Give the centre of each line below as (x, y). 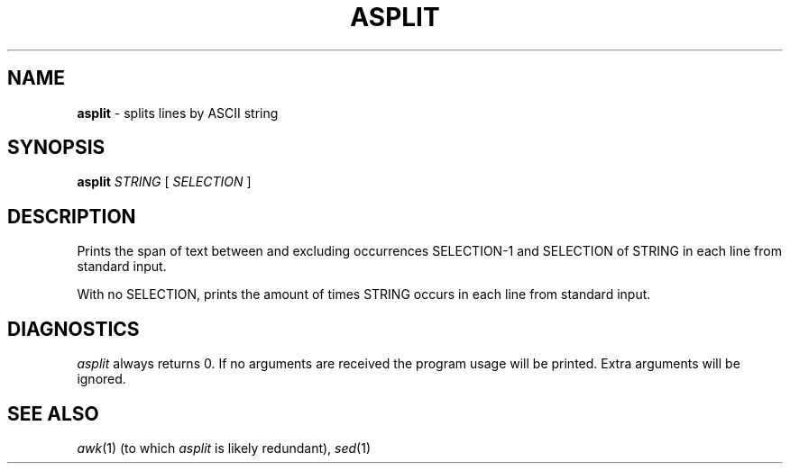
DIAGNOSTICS (73, 329)
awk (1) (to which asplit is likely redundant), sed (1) (224, 448)
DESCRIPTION (72, 216)
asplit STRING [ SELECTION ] (164, 182)
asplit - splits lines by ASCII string (178, 113)
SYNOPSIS (56, 148)
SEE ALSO (53, 413)
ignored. (101, 379)
